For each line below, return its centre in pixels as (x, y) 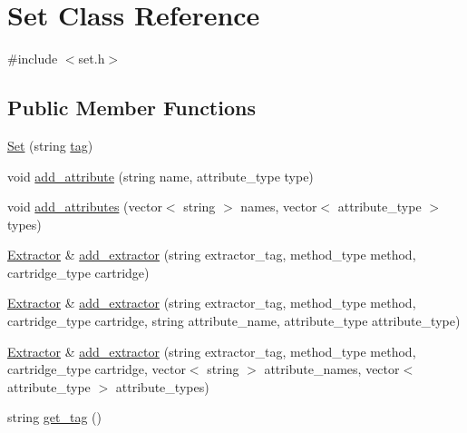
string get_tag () (54, 417)
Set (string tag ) (50, 145)
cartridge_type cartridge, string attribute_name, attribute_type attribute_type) (234, 321)
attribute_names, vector (332, 369)
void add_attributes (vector (85, 207)
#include (33, 59)
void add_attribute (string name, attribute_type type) (161, 176)
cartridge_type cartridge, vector (97, 369)
